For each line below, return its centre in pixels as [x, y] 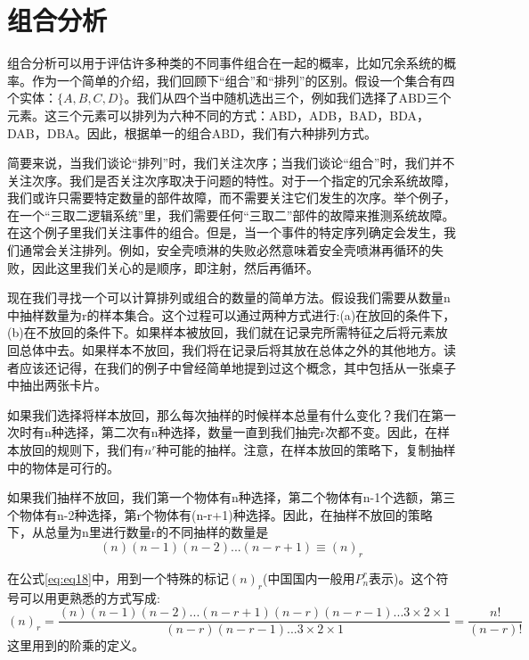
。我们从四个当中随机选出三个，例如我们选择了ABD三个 [288, 98]
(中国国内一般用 [309, 577]
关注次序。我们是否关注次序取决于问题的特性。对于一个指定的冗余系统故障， [232, 180]
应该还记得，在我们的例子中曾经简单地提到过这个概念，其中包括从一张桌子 [237, 367]
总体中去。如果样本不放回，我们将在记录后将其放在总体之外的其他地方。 [231, 350]
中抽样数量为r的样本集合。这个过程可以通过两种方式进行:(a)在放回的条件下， [232, 314]
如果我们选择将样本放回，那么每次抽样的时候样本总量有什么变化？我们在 [219, 414]
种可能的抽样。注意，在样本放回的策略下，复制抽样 [306, 450]
